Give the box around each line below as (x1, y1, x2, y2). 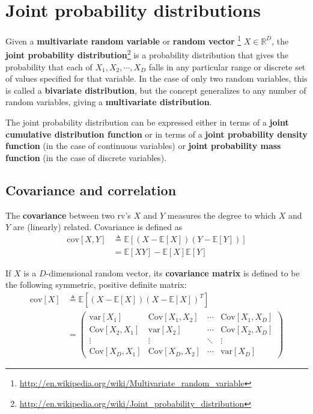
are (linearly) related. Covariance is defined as (13, 221, 183, 233)
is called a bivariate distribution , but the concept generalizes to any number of (5, 84, 306, 96)
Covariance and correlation (5, 180, 177, 199)
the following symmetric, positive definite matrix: (5, 278, 187, 291)
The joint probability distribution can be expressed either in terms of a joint (5, 116, 289, 128)
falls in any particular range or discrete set (148, 60, 306, 73)
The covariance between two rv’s (5, 209, 131, 221)
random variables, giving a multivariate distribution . (5, 96, 212, 108)
